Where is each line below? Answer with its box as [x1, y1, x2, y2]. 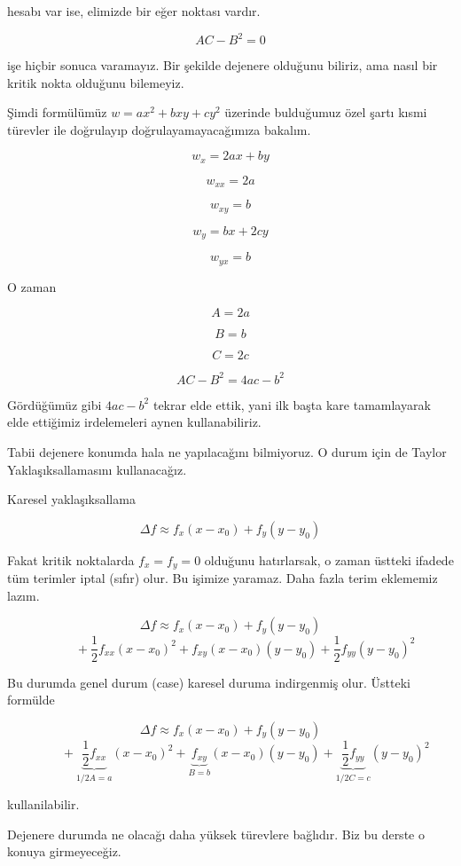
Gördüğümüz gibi [7, 395, 102, 413]
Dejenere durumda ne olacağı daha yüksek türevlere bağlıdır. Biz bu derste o [7, 824, 425, 843]
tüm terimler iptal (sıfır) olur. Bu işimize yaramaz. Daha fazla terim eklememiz [7, 569, 438, 587]
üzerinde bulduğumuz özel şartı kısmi [224, 103, 427, 122]
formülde [7, 690, 55, 709]
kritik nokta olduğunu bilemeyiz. [7, 73, 184, 91]
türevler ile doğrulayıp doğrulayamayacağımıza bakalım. [7, 120, 311, 138]
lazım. [7, 586, 40, 604]
